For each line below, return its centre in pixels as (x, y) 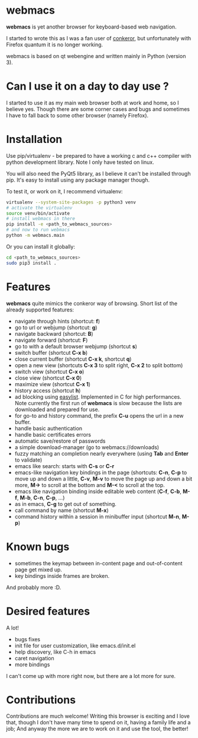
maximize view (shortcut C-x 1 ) (52, 384)
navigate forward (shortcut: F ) (51, 340)
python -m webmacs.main (35, 236)
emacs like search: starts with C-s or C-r (64, 466)
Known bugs (38, 547)
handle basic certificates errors (53, 434)
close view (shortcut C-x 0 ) (48, 378)
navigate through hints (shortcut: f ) (57, 321)
